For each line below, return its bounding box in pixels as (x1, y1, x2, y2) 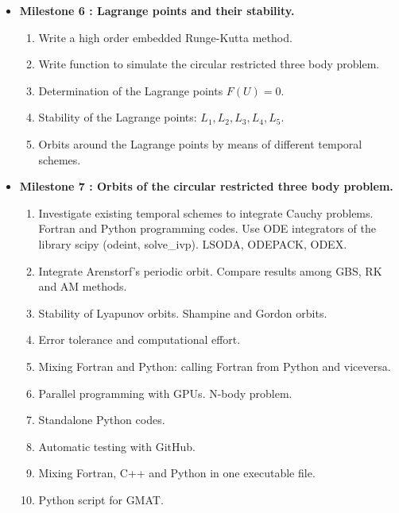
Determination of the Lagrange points (38, 82, 223, 98)
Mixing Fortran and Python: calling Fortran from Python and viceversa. (38, 357, 391, 374)
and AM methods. (38, 278, 127, 295)
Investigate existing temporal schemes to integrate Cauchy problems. (38, 204, 374, 221)
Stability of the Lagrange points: (38, 109, 197, 125)
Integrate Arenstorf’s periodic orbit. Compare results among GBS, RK (38, 262, 382, 279)
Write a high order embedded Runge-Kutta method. (38, 29, 292, 45)
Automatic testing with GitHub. (38, 438, 196, 454)
